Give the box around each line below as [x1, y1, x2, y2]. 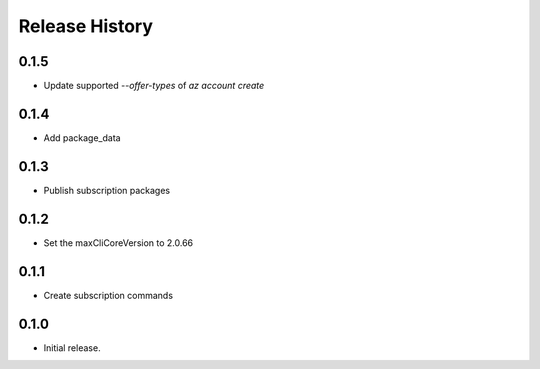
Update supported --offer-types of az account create [43, 80, 265, 92]
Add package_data [43, 131, 121, 144]
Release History [18, 15, 154, 37]
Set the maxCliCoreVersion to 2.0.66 [43, 236, 194, 249]
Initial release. [43, 341, 101, 354]
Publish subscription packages [43, 184, 171, 196]
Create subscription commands [43, 289, 174, 301]
